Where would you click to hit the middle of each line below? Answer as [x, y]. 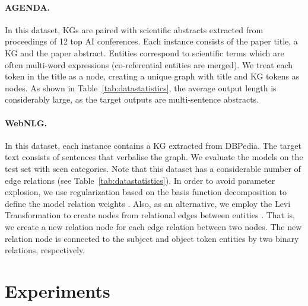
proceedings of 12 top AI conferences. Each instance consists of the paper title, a [151, 41]
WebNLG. [26, 122]
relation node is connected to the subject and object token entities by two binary [152, 238]
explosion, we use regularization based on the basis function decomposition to [146, 192]
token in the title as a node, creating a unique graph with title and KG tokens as [152, 76]
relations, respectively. [45, 250]
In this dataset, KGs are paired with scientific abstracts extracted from [134, 29]
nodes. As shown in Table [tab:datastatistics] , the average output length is [141, 87]
